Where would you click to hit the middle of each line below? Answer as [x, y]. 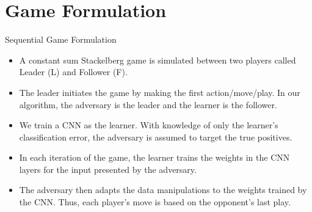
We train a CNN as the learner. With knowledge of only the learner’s [149, 125]
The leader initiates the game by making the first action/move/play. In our [160, 92]
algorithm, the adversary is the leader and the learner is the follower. [148, 104]
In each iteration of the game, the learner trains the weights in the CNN [154, 157]
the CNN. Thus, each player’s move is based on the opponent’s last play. [155, 202]
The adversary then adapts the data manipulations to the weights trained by [163, 190]
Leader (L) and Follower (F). [73, 72]
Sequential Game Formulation [61, 39]
